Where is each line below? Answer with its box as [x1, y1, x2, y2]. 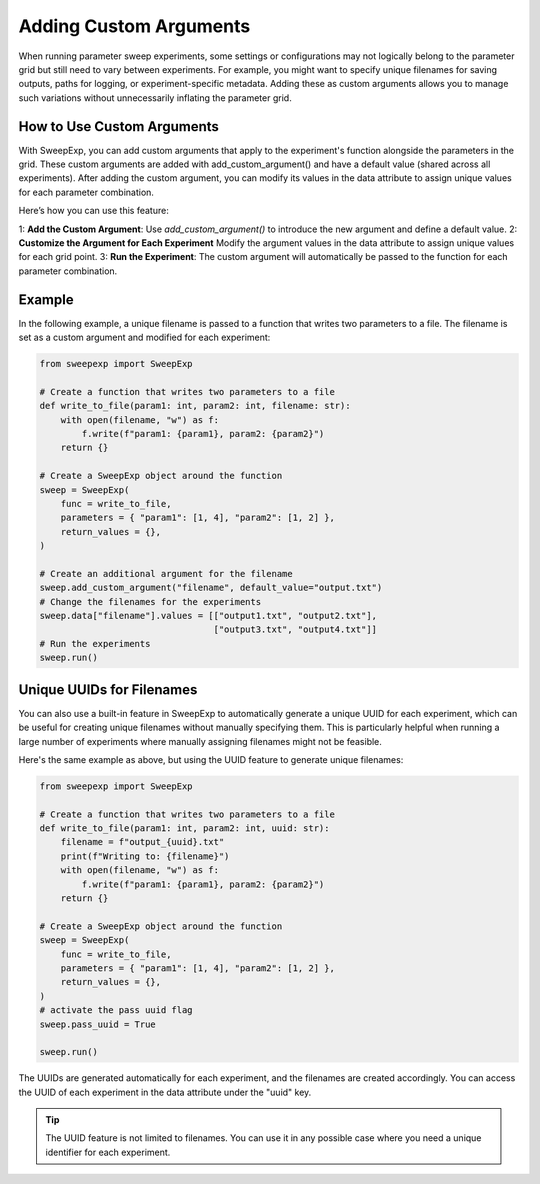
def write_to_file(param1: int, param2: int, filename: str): [39, 400, 351, 412]
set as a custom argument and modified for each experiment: [18, 331, 271, 344]
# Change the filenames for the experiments [39, 596, 262, 607]
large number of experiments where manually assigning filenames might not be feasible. [18, 735, 382, 747]
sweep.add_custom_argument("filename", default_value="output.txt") [39, 582, 383, 594]
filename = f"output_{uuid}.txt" [60, 836, 225, 848]
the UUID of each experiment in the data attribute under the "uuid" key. [18, 1086, 312, 1098]
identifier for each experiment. [45, 1146, 171, 1158]
